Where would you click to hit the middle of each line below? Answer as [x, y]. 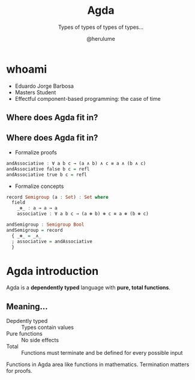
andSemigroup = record [34, 230]
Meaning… [27, 306]
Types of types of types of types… [101, 27]
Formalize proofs [36, 152]
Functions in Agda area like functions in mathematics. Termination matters [98, 364]
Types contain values [47, 327]
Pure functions [25, 334]
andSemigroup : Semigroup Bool [45, 225]
